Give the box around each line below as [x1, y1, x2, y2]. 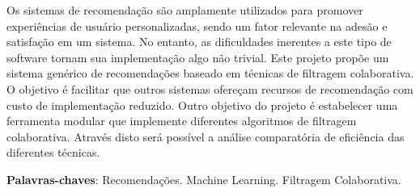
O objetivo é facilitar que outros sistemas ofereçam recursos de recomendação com [6, 80, 414, 97]
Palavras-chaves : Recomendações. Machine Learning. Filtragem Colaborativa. [6, 170, 401, 187]
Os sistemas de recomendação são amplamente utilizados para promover [6, 2, 363, 18]
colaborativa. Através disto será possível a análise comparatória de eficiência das [6, 128, 405, 145]
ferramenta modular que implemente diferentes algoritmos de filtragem [6, 112, 357, 129]
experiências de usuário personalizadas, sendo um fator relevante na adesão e [6, 17, 388, 34]
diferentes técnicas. [6, 144, 100, 161]
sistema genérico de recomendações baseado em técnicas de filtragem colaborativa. [6, 65, 414, 82]
